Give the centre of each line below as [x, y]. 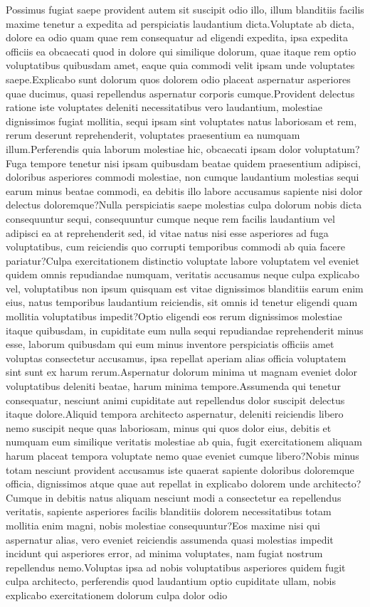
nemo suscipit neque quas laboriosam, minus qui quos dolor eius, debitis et [169, 427]
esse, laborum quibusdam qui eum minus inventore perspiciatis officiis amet [170, 344]
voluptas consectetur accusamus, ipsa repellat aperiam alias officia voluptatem [176, 358]
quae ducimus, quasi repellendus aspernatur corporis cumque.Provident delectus [180, 93]
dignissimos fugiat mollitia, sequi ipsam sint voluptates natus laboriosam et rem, [181, 121]
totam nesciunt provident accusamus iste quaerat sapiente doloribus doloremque [180, 469]
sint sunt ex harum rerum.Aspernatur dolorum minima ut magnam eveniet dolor [182, 372]
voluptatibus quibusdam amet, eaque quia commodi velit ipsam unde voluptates [180, 65]
